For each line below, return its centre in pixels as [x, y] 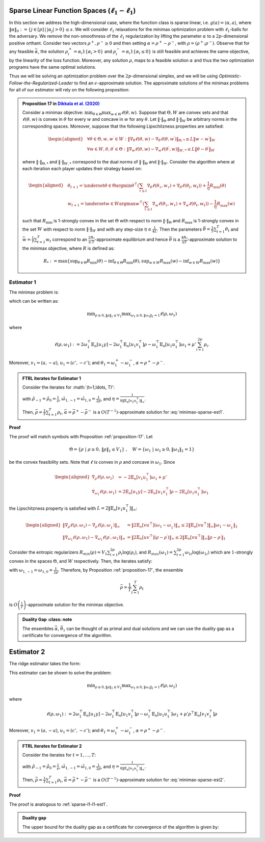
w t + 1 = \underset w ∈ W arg [97, 205]
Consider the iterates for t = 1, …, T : [59, 755]
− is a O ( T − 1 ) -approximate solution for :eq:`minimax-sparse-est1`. [157, 411]
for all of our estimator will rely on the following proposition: [69, 90]
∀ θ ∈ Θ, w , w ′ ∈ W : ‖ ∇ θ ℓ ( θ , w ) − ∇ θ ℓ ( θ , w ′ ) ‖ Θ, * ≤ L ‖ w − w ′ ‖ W [151, 139]
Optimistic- [230, 76]
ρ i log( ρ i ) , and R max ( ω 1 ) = [146, 553]
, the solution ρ [53, 51]
